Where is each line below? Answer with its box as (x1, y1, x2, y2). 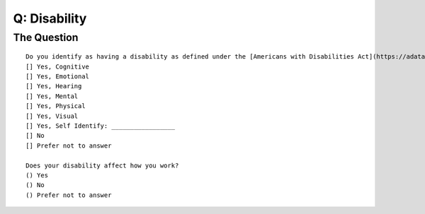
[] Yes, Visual (25, 112, 79, 120)
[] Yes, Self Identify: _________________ (25, 121, 176, 130)
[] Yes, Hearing (25, 82, 82, 90)
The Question (13, 31, 79, 44)
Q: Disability (13, 11, 87, 26)
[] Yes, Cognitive (25, 62, 90, 71)
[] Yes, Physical (25, 102, 86, 110)
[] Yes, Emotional (25, 72, 90, 81)
